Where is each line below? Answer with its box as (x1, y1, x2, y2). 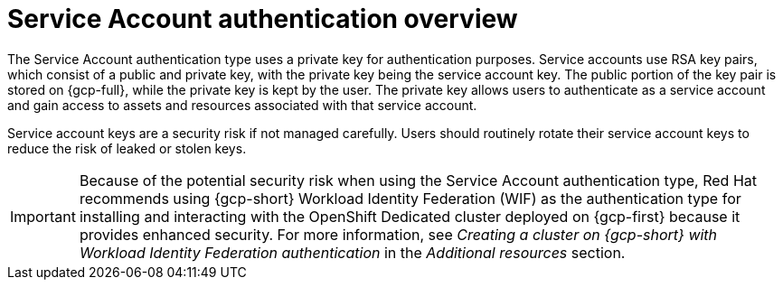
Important (10, 207, 76, 226)
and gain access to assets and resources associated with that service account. (7, 97, 477, 113)
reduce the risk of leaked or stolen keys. (7, 140, 247, 156)
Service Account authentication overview (7, 4, 518, 34)
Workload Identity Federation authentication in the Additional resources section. (79, 243, 626, 262)
